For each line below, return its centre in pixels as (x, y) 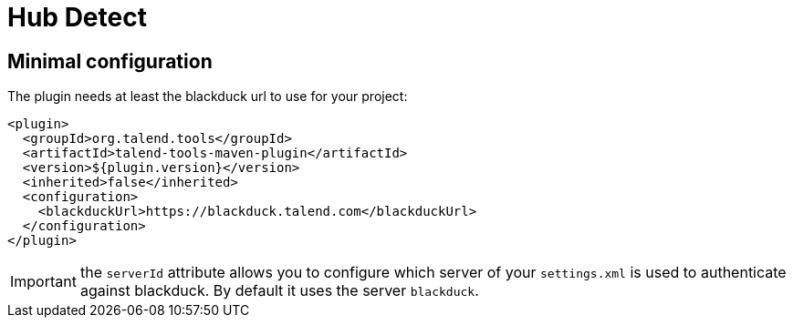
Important (43, 282)
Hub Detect (77, 17)
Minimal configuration (110, 61)
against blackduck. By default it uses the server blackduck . (279, 291)
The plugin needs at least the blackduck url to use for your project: (208, 96)
